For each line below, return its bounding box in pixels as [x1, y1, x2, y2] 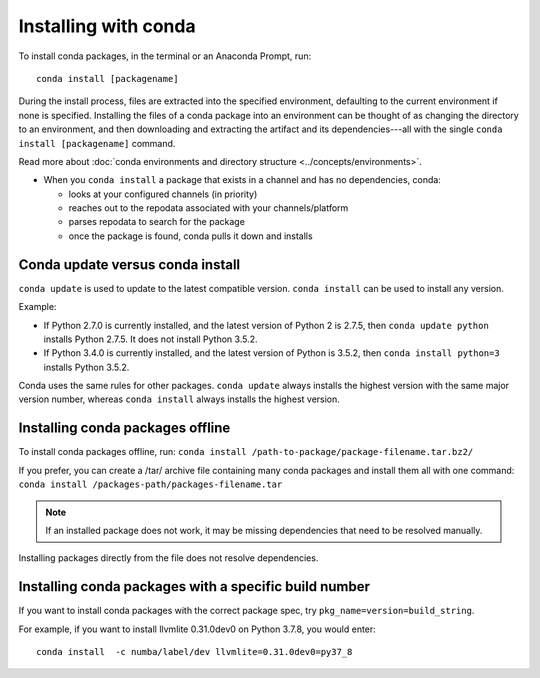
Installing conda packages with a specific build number [18, 578, 370, 595]
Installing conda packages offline [18, 420, 231, 437]
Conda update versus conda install [18, 256, 241, 273]
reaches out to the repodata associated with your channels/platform [68, 202, 349, 214]
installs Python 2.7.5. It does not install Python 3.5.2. [43, 333, 259, 345]
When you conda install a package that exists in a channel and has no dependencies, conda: [43, 174, 442, 186]
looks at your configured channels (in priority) [68, 188, 258, 200]
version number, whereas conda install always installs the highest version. [18, 393, 340, 405]
